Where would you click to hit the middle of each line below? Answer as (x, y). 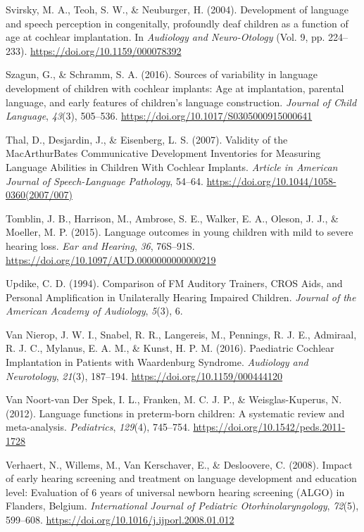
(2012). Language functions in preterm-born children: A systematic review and (175, 413)
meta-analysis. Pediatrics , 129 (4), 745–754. (98, 427)
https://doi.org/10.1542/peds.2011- (269, 427)
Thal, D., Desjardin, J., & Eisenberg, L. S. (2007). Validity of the (147, 139)
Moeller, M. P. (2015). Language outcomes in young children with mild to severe (180, 232)
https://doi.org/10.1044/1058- (271, 180)
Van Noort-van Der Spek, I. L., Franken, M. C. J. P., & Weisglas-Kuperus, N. (174, 399)
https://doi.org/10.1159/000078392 (106, 50)
